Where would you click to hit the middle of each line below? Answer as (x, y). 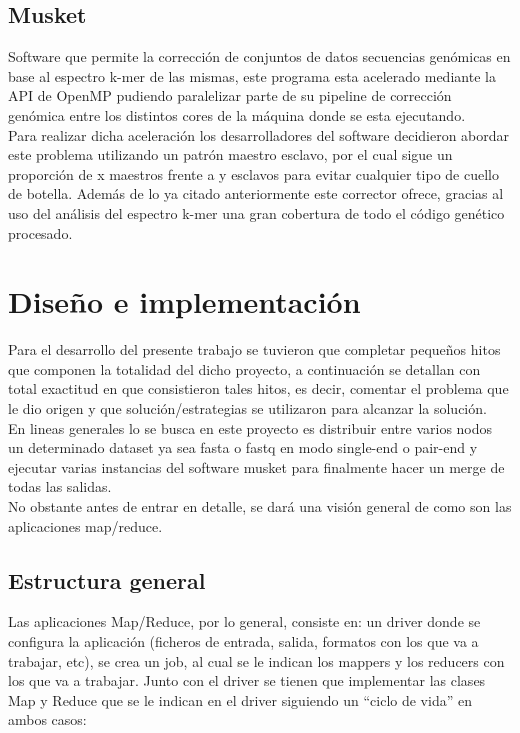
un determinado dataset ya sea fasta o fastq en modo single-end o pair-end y (243, 447)
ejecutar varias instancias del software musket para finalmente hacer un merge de (256, 466)
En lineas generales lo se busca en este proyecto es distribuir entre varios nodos (250, 427)
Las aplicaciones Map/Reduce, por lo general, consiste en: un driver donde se (244, 621)
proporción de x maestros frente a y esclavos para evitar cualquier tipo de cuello (253, 173)
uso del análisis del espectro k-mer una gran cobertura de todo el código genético (256, 212)
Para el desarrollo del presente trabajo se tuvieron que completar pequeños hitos (254, 349)
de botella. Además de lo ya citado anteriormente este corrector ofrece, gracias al (256, 193)
